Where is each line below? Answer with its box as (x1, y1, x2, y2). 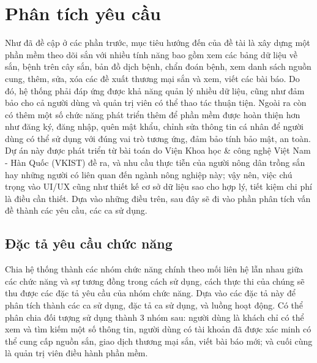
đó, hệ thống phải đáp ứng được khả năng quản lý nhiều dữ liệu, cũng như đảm (5, 84, 305, 97)
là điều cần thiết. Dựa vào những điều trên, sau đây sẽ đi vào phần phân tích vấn (5, 192, 311, 204)
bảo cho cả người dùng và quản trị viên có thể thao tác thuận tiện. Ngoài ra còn (5, 96, 307, 109)
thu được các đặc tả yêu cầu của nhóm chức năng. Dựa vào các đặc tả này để (5, 286, 296, 299)
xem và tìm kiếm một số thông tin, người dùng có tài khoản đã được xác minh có (5, 323, 311, 335)
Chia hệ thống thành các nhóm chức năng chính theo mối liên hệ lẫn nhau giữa (5, 263, 303, 275)
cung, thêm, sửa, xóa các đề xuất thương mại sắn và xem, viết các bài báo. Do (5, 72, 300, 84)
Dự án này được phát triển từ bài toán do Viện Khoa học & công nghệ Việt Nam (5, 144, 311, 157)
